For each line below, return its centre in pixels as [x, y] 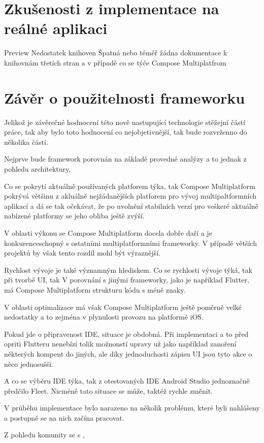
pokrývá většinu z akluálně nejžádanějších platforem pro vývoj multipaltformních [130, 196]
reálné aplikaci [56, 28]
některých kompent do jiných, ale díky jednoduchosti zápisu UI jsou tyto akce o [128, 353]
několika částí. [26, 141]
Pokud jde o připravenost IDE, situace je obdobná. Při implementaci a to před [126, 334]
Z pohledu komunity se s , [44, 435]
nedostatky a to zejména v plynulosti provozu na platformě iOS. [104, 317]
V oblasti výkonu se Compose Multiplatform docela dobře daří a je [108, 232]
